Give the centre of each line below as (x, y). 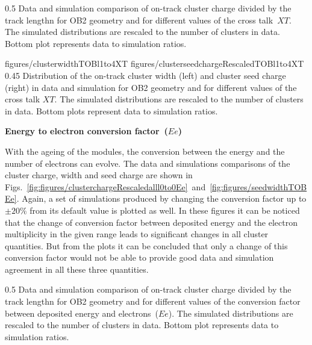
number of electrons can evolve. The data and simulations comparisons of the (148, 163)
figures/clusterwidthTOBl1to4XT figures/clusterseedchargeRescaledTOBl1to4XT (154, 64)
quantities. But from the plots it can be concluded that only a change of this (146, 245)
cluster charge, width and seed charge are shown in (99, 175)
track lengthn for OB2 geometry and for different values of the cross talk (139, 20)
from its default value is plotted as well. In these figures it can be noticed (165, 210)
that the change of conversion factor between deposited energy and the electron (151, 222)
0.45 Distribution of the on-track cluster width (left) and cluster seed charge (145, 75)
